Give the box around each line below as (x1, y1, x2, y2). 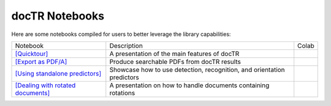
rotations (109, 88, 135, 97)
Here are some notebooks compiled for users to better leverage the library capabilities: (11, 30, 231, 38)
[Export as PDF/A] (15, 57, 67, 66)
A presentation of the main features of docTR (109, 49, 240, 58)
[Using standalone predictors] (15, 69, 101, 77)
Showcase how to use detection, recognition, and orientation (109, 65, 285, 74)
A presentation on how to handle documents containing (109, 81, 270, 90)
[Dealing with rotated (15, 81, 76, 90)
